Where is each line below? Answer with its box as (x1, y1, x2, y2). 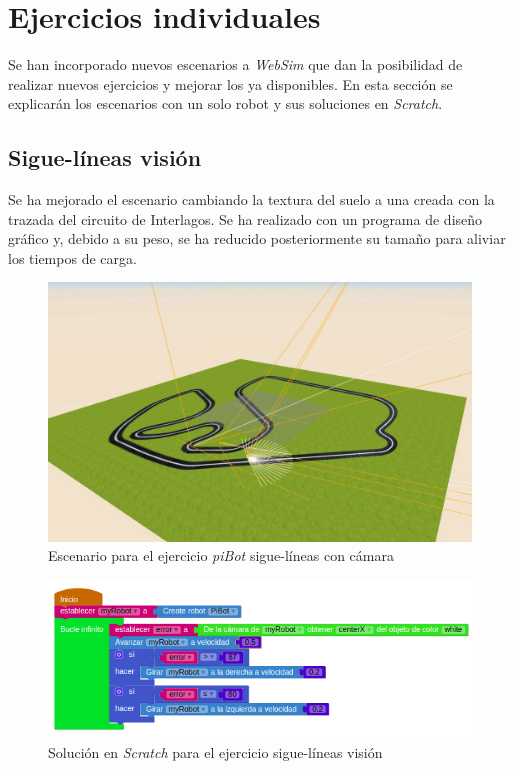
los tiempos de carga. (8, 247, 137, 268)
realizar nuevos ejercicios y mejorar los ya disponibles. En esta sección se (8, 73, 453, 94)
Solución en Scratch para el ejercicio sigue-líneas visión (48, 741, 383, 762)
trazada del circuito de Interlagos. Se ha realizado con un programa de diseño (8, 208, 483, 229)
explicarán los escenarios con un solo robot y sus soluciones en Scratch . (8, 93, 443, 114)
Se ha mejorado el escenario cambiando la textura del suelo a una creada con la (8, 189, 495, 210)
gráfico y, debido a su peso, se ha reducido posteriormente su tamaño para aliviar (8, 228, 506, 249)
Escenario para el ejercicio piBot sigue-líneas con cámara (48, 545, 394, 566)
